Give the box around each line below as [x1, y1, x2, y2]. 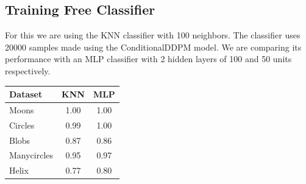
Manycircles [9, 149, 54, 161]
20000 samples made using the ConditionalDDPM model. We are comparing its [5, 40, 302, 53]
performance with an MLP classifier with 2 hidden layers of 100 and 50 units [5, 52, 292, 65]
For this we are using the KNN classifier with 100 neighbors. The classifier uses [5, 29, 301, 41]
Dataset [9, 88, 43, 101]
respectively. [5, 64, 51, 77]
